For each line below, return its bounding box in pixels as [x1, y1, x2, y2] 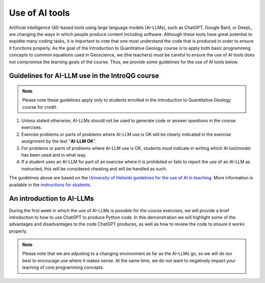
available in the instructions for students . [9, 182, 92, 188]
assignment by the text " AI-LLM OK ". [21, 138, 97, 144]
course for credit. [22, 104, 57, 110]
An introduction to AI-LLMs [9, 195, 94, 203]
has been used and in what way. [21, 152, 87, 158]
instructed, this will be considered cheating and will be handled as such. [21, 166, 167, 171]
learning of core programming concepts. [22, 264, 105, 270]
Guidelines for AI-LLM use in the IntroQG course [9, 72, 159, 80]
